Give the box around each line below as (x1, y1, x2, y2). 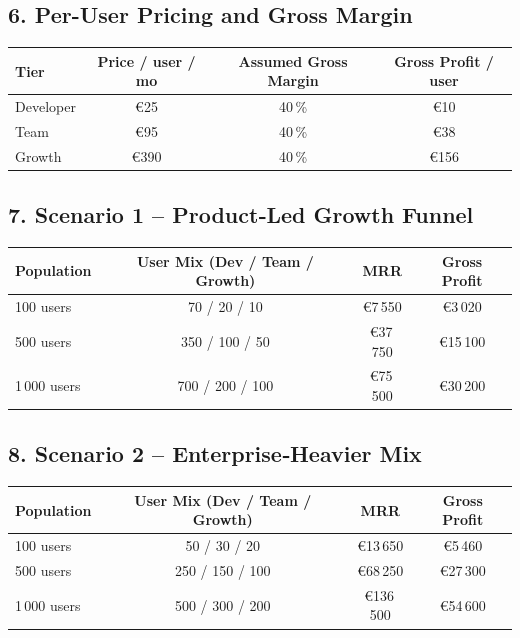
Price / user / (97, 50, 196, 71)
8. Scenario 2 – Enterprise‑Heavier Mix (8, 438, 422, 469)
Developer (15, 96, 76, 117)
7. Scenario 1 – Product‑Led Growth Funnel (8, 199, 474, 230)
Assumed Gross (238, 50, 348, 71)
